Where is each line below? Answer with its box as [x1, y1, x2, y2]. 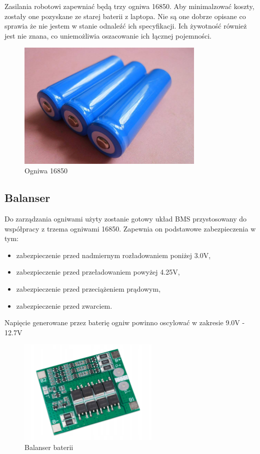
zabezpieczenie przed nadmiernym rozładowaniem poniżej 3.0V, [16, 250, 211, 260]
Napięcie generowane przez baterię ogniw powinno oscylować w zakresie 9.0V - [4, 317, 245, 328]
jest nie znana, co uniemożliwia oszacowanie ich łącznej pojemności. [4, 30, 211, 41]
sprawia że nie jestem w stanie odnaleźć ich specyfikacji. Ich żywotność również [4, 21, 247, 31]
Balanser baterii [24, 441, 73, 452]
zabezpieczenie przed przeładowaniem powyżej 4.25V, [16, 267, 180, 277]
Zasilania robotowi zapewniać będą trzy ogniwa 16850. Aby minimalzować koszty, [4, 1, 254, 11]
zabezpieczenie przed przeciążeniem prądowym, [16, 284, 161, 294]
